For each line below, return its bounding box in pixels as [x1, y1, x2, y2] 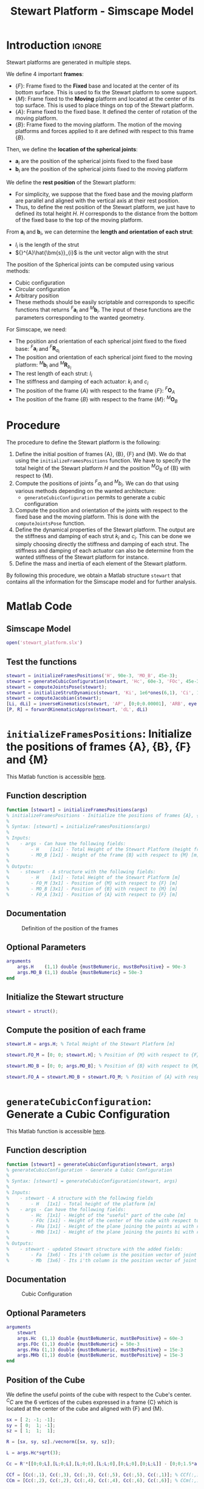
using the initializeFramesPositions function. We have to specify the [15, 457, 191, 464]
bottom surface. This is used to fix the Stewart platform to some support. [15, 88, 198, 95]
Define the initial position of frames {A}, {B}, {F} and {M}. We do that [15, 450, 186, 457]
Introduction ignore [6, 38, 102, 52]
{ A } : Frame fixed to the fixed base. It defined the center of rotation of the [15, 108, 197, 115]
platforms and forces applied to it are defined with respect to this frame [15, 127, 194, 134]
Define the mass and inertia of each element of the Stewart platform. [15, 560, 187, 567]
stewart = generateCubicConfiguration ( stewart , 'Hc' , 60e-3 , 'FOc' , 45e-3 [6, 678, 200, 685]
